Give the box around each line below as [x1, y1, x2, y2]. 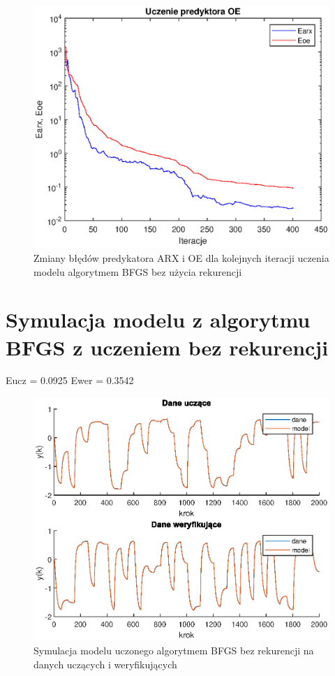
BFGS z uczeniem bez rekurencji [6, 332, 329, 361]
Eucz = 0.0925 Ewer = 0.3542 [6, 373, 134, 388]
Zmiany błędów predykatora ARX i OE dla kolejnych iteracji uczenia [33, 250, 329, 265]
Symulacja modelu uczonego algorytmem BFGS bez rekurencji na [33, 643, 314, 658]
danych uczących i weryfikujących [33, 656, 177, 671]
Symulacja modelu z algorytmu [6, 305, 311, 334]
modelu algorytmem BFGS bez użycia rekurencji [33, 264, 242, 279]
